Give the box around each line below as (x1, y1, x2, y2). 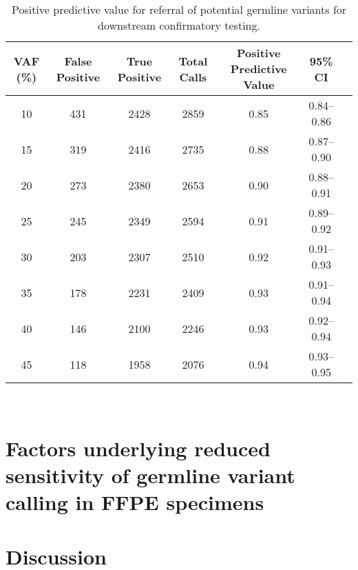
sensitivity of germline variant (6, 460, 295, 489)
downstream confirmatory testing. (98, 17, 260, 33)
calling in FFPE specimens (6, 488, 264, 516)
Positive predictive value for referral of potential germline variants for (11, 1, 347, 17)
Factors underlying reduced (6, 434, 271, 462)
